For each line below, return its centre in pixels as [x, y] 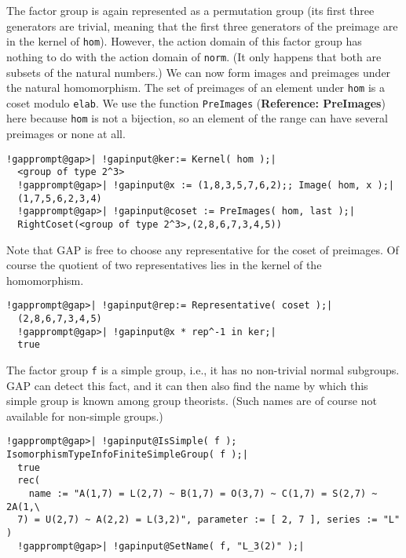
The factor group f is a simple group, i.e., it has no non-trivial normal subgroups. [203, 370]
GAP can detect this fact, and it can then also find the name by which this [187, 385]
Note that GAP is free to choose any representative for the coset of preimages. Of [203, 249]
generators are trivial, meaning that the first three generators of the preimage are [202, 26]
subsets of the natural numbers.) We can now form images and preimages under [199, 72]
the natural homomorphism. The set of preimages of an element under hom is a [196, 88]
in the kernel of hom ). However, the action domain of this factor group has [184, 41]
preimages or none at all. [66, 134]
